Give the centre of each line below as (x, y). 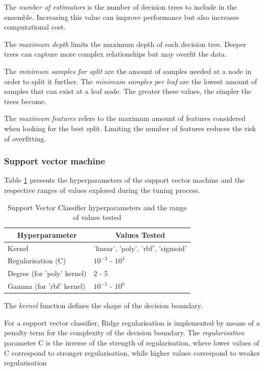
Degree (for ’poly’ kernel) (47, 273)
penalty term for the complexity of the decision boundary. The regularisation (124, 332)
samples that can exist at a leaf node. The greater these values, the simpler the (128, 91)
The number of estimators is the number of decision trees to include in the (121, 7)
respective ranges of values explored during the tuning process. (102, 190)
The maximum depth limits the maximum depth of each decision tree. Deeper (125, 44)
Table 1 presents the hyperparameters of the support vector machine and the (125, 180)
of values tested (97, 217)
